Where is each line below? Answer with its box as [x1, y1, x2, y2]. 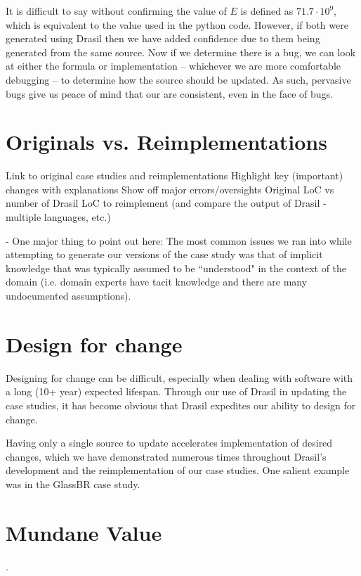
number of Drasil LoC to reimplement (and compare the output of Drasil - [6, 196, 327, 210]
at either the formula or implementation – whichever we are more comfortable [6, 58, 341, 73]
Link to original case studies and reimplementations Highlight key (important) [6, 168, 343, 183]
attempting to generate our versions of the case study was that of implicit [6, 247, 323, 262]
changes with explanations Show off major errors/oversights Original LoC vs [6, 181, 334, 196]
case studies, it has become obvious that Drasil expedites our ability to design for [6, 397, 356, 412]
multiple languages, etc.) [6, 210, 111, 224]
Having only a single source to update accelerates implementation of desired [6, 435, 333, 450]
